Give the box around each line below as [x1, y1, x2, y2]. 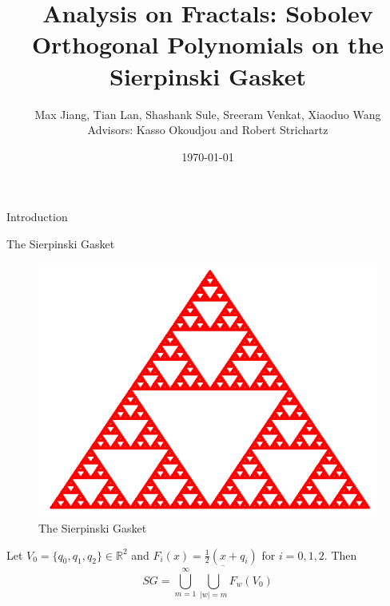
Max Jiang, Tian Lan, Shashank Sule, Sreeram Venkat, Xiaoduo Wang [34, 105, 381, 122]
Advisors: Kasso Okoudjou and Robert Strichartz [87, 121, 328, 138]
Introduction [6, 208, 68, 225]
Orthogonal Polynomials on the [31, 28, 384, 61]
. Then [324, 546, 357, 563]
